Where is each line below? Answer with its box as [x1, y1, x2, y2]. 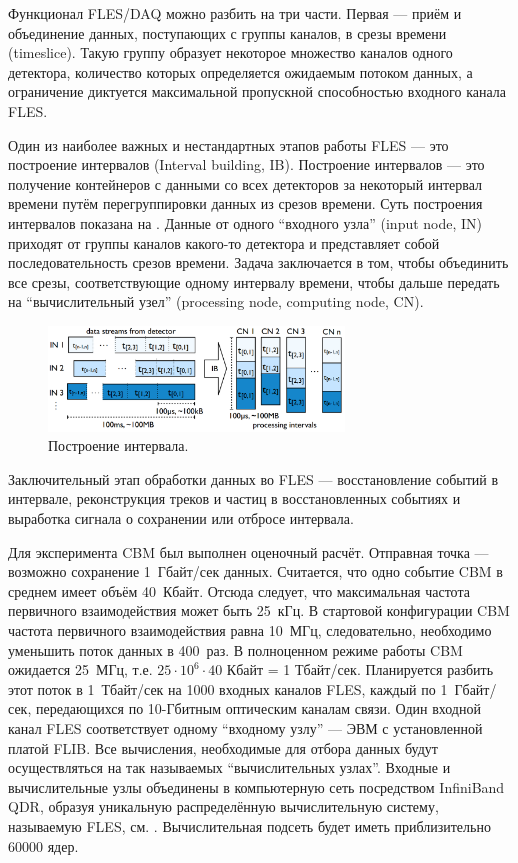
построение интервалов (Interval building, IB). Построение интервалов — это [8, 154, 485, 175]
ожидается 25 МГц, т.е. [8, 659, 153, 680]
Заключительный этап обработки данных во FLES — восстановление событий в [8, 468, 499, 489]
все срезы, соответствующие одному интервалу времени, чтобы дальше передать [8, 271, 500, 292]
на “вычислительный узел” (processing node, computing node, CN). [8, 291, 424, 312]
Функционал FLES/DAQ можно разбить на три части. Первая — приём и [8, 3, 462, 23]
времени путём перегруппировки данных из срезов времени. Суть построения [8, 193, 483, 214]
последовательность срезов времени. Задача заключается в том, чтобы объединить [8, 252, 509, 273]
